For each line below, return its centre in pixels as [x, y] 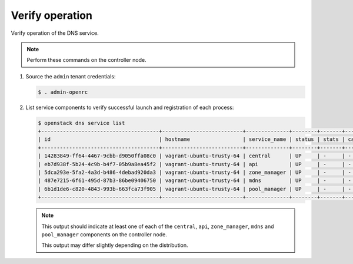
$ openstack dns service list [81, 123]
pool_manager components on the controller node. [104, 234]
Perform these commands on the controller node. [86, 60]
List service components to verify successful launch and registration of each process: [130, 107]
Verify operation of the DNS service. [55, 33]
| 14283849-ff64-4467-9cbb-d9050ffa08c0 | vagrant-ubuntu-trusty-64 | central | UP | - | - [194, 156]
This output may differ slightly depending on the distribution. [115, 245]
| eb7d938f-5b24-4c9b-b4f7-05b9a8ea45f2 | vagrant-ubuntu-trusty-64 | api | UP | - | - [194, 164]
